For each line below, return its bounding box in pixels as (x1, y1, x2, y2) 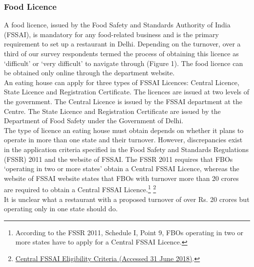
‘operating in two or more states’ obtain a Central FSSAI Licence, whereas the (4, 163, 239, 174)
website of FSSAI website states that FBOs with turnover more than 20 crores (4, 173, 239, 183)
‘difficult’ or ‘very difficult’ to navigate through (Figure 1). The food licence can (4, 58, 243, 68)
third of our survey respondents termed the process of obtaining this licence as (4, 48, 239, 58)
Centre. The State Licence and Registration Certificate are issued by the (4, 106, 221, 116)
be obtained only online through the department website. (4, 67, 175, 78)
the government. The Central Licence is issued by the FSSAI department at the (4, 96, 242, 106)
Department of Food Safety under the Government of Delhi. (4, 115, 184, 126)
